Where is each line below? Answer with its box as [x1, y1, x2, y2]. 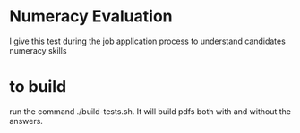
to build [9, 77, 67, 97]
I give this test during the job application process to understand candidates [9, 36, 287, 46]
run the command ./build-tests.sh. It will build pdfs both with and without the [9, 105, 291, 117]
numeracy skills [9, 45, 67, 55]
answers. [9, 115, 43, 126]
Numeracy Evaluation [9, 6, 173, 27]
